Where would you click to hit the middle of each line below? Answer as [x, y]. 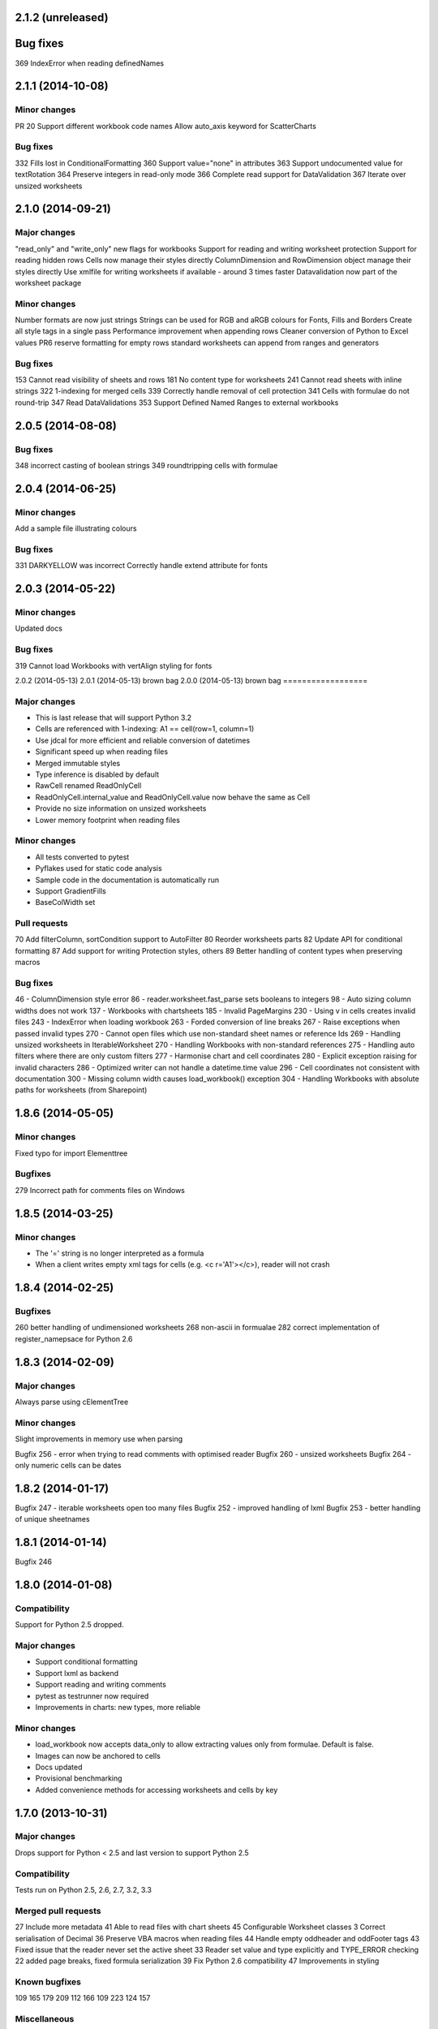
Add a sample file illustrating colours [76, 528]
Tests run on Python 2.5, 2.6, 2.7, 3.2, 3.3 [83, 1890]
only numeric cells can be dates [68, 1465]
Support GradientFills [71, 891]
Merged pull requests [58, 1911]
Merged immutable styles [78, 763]
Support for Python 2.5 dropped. [70, 1625]
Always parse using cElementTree [72, 1402]
